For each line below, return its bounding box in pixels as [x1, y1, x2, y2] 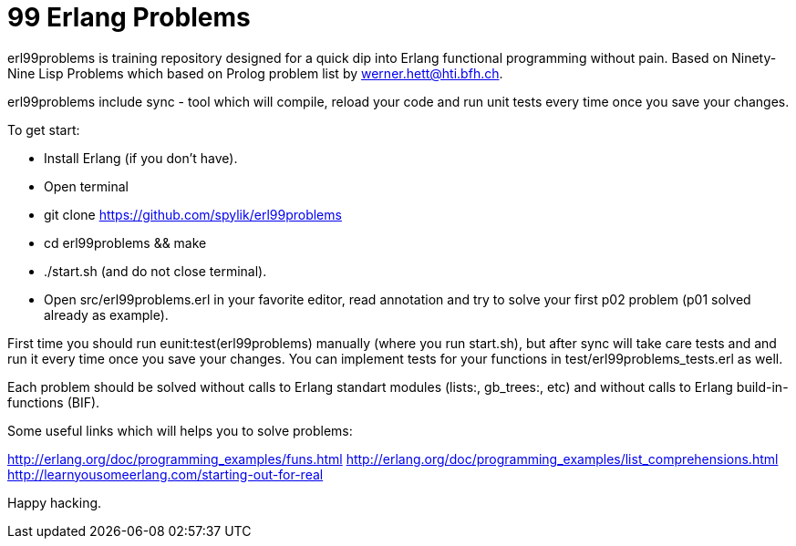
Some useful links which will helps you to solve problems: [7, 422, 353, 438]
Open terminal [44, 178, 129, 194]
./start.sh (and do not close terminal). [44, 263, 267, 279]
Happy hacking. [7, 494, 102, 510]
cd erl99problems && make [44, 234, 207, 251]
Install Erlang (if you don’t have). [44, 149, 238, 166]
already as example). [44, 306, 169, 323]
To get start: [7, 121, 80, 138]
